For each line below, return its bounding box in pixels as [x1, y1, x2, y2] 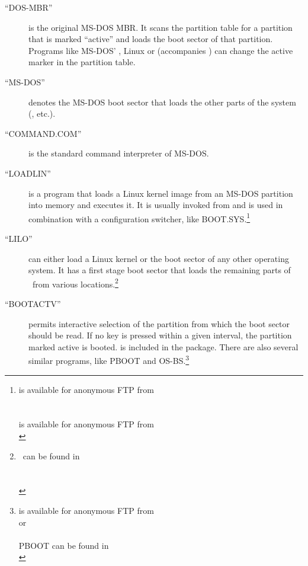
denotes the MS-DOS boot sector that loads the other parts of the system [28, 95, 296, 108]
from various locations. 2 [32, 276, 118, 290]
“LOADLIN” [5, 167, 51, 179]
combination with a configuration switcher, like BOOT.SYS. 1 [28, 210, 251, 225]
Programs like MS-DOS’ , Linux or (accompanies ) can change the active [28, 44, 293, 56]
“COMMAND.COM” [5, 127, 82, 139]
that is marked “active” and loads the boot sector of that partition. [28, 33, 273, 45]
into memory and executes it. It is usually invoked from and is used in [28, 199, 283, 211]
